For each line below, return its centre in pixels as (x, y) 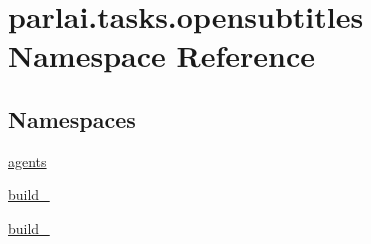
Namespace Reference (161, 55)
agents (27, 160)
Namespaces (72, 118)
